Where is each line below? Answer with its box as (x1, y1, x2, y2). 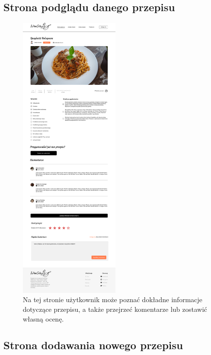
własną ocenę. (23, 313, 64, 323)
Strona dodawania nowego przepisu (3, 337, 183, 352)
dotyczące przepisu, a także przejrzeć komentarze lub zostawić (23, 304, 207, 314)
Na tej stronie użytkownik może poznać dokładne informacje (23, 294, 203, 305)
